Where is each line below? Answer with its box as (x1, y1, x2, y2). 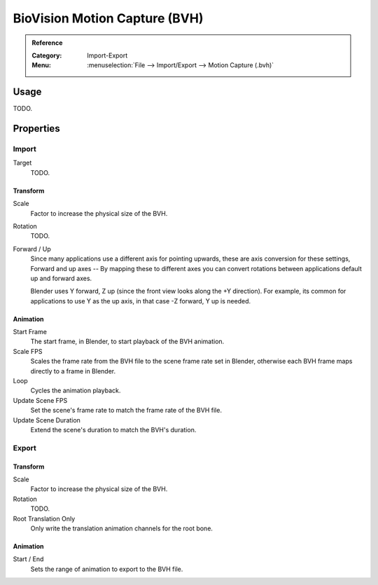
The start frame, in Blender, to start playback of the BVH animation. (30, 337, 225, 346)
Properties (13, 123, 60, 135)
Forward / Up (13, 245, 52, 253)
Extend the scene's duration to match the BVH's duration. (30, 425, 197, 434)
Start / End (13, 555, 44, 563)
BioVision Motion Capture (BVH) (13, 11, 204, 26)
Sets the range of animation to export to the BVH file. (30, 565, 183, 573)
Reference (31, 39, 63, 47)
